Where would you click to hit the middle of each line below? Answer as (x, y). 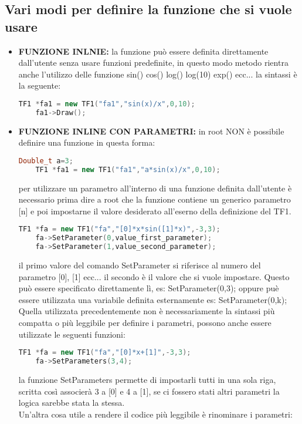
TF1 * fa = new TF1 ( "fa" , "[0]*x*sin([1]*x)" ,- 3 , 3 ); (119, 229)
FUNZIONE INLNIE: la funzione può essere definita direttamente (143, 51)
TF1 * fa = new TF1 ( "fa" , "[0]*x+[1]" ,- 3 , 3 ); (105, 353)
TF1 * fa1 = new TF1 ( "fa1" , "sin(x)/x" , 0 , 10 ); (107, 104)
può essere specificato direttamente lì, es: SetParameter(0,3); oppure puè (149, 288)
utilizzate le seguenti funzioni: (72, 334)
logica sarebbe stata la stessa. (72, 403)
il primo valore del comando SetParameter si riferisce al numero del (140, 265)
